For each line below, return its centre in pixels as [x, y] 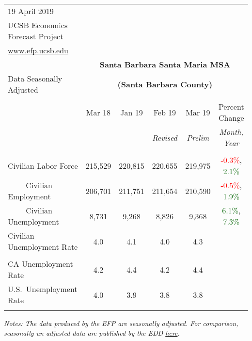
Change [231, 118]
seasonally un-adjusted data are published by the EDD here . [92, 333]
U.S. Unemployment [43, 289]
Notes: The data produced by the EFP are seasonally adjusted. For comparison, [121, 323]
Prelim [198, 137]
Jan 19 [132, 112]
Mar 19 [198, 112]
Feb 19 [165, 112]
